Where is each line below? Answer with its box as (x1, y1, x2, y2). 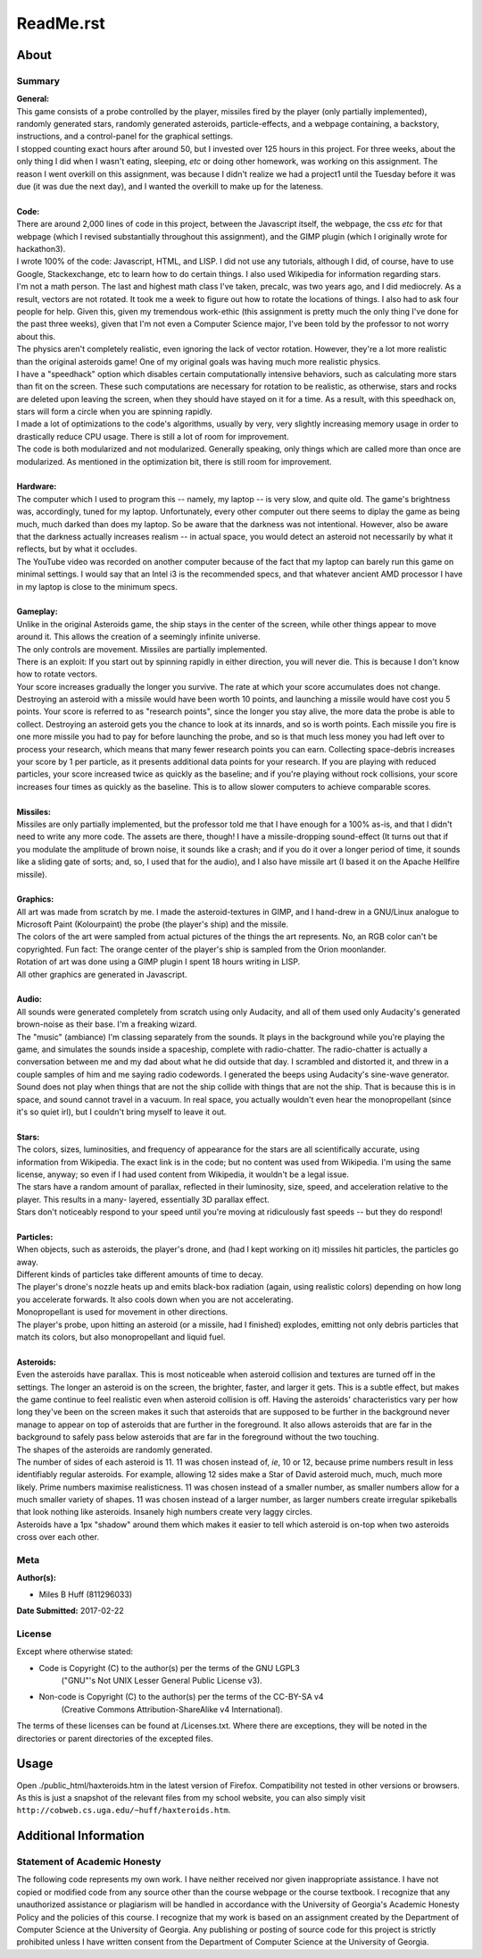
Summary (16, 74, 61, 87)
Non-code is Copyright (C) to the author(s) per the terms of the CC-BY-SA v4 (38, 1692, 325, 1702)
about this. (16, 331, 56, 341)
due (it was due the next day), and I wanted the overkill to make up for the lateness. (16, 181, 324, 192)
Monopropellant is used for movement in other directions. (16, 1307, 229, 1317)
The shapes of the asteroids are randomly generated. (16, 1444, 213, 1455)
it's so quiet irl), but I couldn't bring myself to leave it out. (16, 1106, 227, 1117)
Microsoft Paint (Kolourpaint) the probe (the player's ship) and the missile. (16, 919, 289, 929)
